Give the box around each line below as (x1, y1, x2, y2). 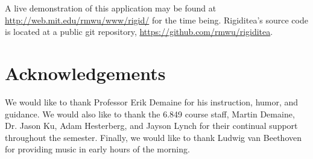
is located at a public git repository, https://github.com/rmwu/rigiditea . (5, 25, 273, 38)
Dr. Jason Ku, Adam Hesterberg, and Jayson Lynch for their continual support (5, 119, 298, 132)
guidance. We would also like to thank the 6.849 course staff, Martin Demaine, (5, 107, 295, 120)
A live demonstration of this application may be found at (5, 2, 217, 14)
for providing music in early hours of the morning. (5, 143, 190, 155)
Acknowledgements (5, 60, 166, 85)
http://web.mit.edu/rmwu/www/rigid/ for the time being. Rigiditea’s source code (5, 13, 308, 26)
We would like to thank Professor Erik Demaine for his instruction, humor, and (5, 95, 299, 108)
